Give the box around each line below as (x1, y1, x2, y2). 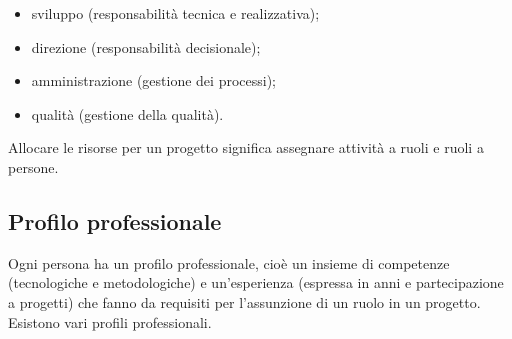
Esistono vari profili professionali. (8, 311, 212, 332)
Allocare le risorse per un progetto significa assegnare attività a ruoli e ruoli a (8, 137, 484, 158)
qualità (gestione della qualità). (31, 103, 224, 124)
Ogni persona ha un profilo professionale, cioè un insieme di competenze (8, 252, 450, 273)
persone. (8, 156, 59, 177)
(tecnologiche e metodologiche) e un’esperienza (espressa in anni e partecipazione (8, 272, 504, 293)
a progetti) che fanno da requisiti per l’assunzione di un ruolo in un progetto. (8, 291, 481, 312)
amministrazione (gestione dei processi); (31, 70, 276, 91)
